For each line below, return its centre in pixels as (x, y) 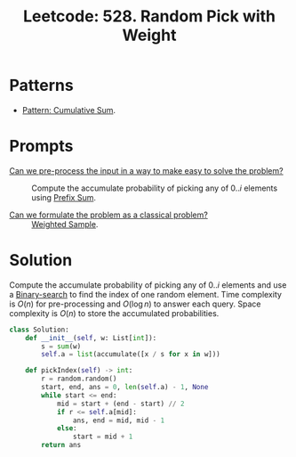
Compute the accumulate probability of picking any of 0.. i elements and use (148, 285)
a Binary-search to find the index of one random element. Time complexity (146, 294)
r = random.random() (79, 379)
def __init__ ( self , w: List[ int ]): (91, 338)
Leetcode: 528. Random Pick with (149, 16)
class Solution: (39, 330)
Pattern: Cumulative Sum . (69, 110)
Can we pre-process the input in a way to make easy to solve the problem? (146, 170)
